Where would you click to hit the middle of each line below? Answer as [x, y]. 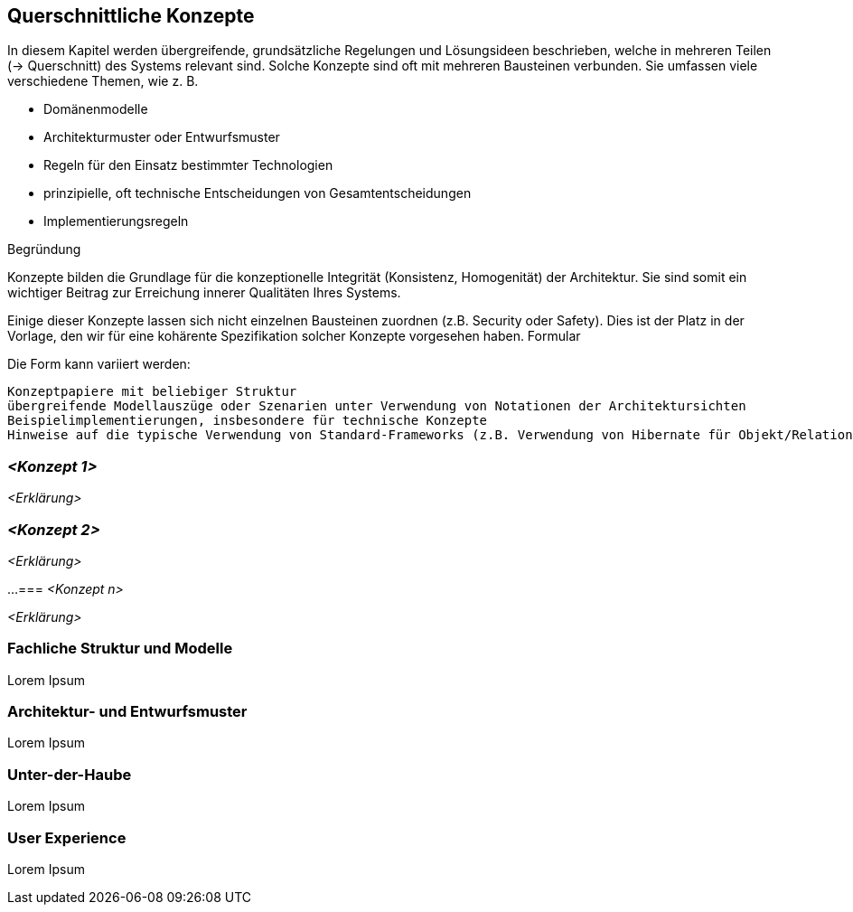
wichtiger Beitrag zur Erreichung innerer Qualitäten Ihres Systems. [204, 293]
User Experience [67, 837]
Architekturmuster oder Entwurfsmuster [162, 137]
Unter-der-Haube [70, 774]
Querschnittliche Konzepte [131, 16]
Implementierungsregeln [116, 221]
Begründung [44, 249]
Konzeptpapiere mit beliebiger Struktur [152, 392]
